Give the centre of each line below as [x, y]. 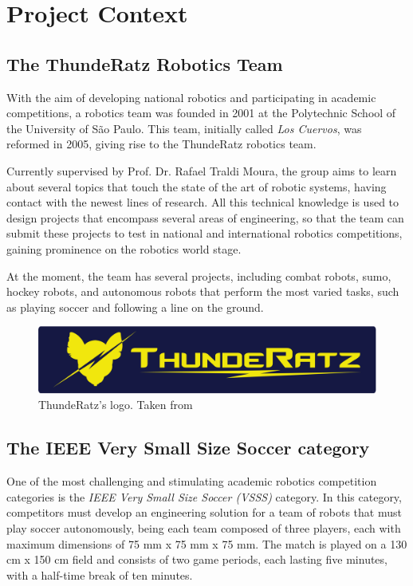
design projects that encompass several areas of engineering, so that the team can [205, 217]
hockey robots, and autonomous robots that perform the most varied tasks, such [203, 291]
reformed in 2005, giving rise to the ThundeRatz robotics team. [161, 144]
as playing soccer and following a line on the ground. [135, 307]
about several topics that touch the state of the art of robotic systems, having [197, 186]
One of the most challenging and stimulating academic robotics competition [192, 481]
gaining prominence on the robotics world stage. [124, 248]
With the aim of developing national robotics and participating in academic [191, 97]
